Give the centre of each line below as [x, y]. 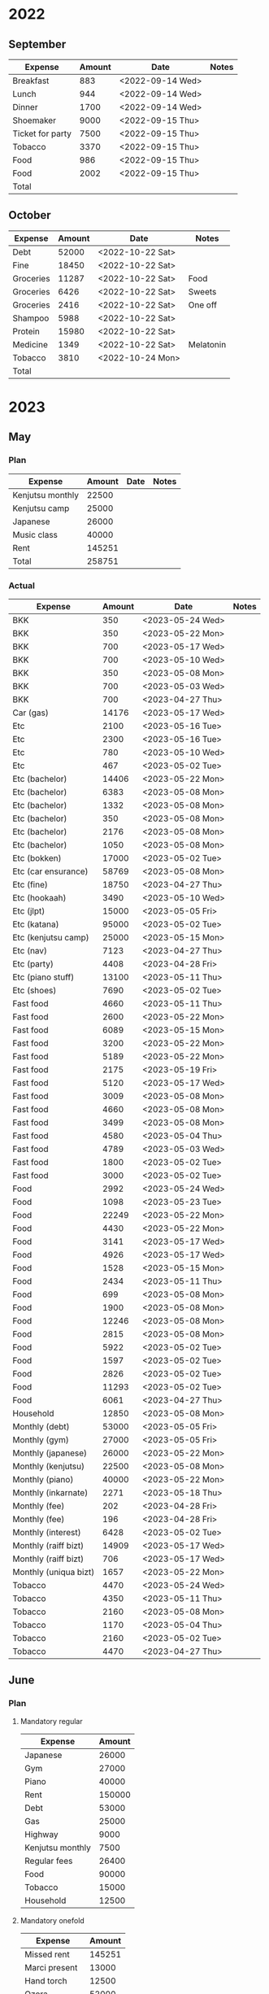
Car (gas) [30, 713]
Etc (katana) [36, 924]
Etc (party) [33, 963]
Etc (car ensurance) [50, 871]
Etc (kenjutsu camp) [51, 937]
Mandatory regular [51, 1721]
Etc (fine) [30, 884]
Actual [22, 585]
